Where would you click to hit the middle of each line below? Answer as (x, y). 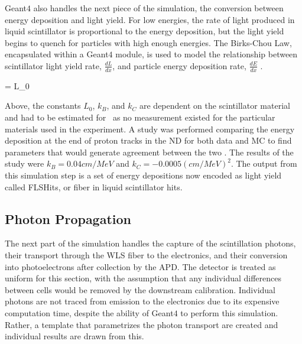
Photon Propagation (68, 218)
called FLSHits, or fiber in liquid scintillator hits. (94, 186)
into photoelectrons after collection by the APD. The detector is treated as (140, 266)
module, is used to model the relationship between (207, 54)
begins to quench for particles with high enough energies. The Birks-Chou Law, (148, 42)
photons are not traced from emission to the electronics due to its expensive (142, 301)
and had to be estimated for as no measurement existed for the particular (140, 117)
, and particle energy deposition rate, (179, 65)
